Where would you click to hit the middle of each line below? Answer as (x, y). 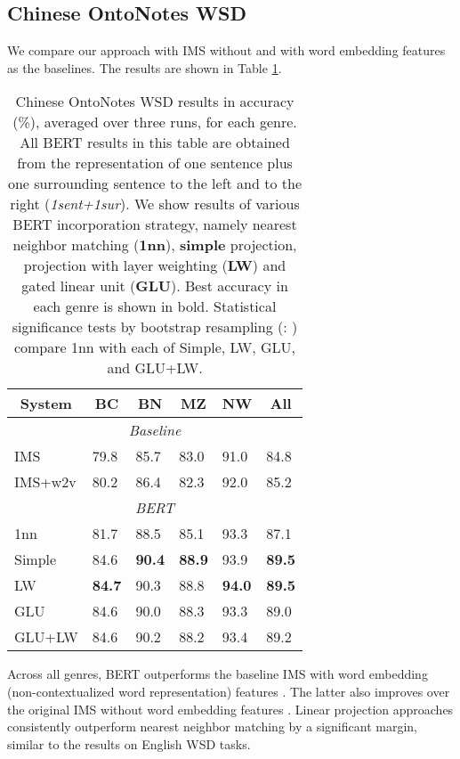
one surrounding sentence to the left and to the (155, 184)
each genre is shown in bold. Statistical (155, 306)
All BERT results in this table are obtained (155, 143)
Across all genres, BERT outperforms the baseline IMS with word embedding (218, 674)
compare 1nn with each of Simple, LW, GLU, (155, 347)
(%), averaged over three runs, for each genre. (155, 122)
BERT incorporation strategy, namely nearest (155, 224)
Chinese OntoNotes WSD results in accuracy (155, 102)
